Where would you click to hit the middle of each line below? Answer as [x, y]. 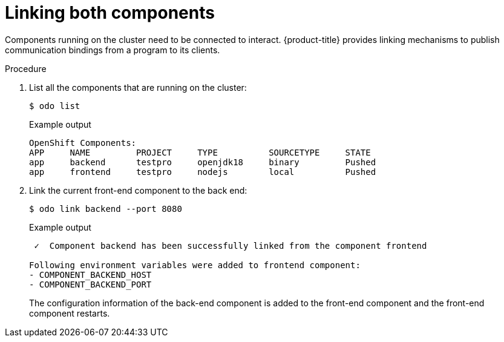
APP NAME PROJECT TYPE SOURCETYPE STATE [200, 152]
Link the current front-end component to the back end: [138, 190]
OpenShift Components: [83, 143]
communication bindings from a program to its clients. [113, 50]
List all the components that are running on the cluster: [138, 87]
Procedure [26, 68]
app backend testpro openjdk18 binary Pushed [203, 162]
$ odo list [55, 106]
